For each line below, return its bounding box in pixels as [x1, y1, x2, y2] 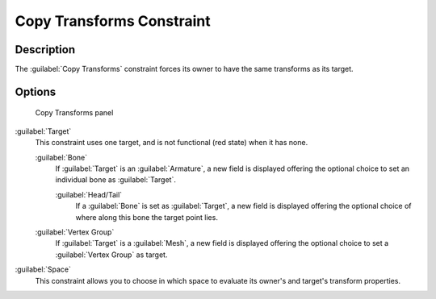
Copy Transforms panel [35, 108, 114, 118]
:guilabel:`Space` [15, 264, 72, 274]
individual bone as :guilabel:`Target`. [55, 175, 177, 185]
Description [15, 43, 76, 56]
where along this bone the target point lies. [75, 212, 218, 222]
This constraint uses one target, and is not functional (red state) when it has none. [35, 138, 308, 147]
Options [15, 85, 57, 98]
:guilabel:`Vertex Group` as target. [55, 250, 168, 260]
